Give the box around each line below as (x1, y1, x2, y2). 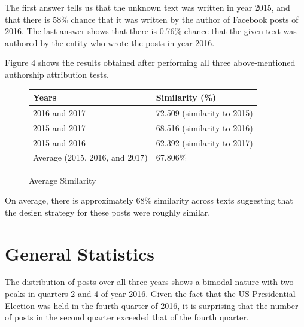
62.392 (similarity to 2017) (156, 136, 253, 149)
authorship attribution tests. (5, 68, 109, 80)
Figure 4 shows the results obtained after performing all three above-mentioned (5, 56, 296, 69)
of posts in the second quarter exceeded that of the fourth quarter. (5, 311, 249, 323)
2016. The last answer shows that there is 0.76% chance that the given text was (5, 25, 297, 37)
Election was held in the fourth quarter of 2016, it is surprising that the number (5, 299, 299, 311)
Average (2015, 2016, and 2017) (33, 151, 148, 163)
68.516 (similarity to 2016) (156, 121, 253, 134)
